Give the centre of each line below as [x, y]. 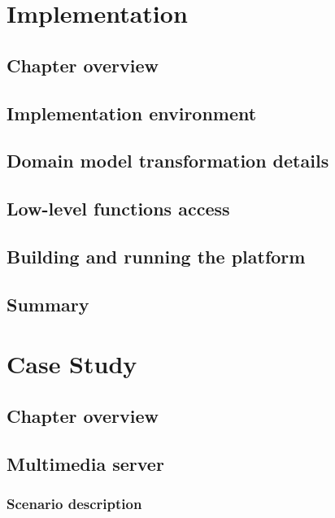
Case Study [72, 364]
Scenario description [74, 503]
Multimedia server [85, 463]
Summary [48, 304]
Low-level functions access [118, 209]
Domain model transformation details [168, 161]
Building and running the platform [156, 256]
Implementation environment [132, 113]
